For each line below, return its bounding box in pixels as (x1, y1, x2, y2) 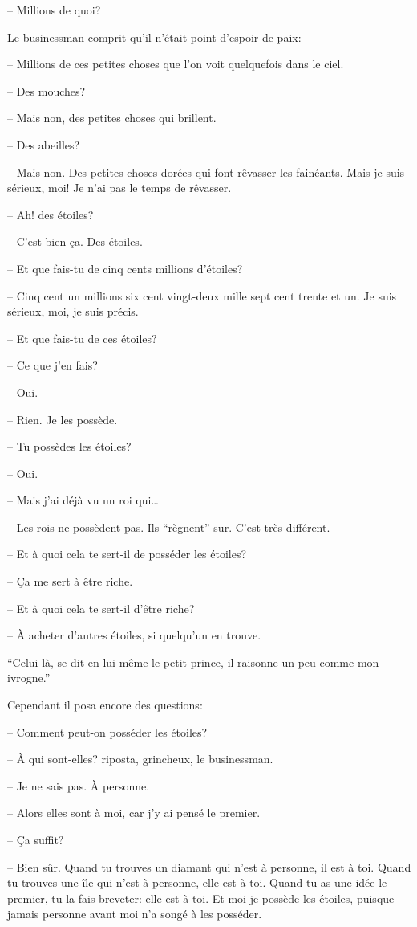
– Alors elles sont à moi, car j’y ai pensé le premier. (7, 804, 261, 821)
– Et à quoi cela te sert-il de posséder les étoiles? (7, 545, 247, 562)
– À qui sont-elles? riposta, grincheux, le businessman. (7, 750, 273, 767)
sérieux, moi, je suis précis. (7, 303, 139, 320)
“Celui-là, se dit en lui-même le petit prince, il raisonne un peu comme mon (7, 653, 379, 670)
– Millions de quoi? (7, 2, 101, 18)
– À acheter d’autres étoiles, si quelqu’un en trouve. (7, 627, 261, 643)
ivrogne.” (7, 669, 51, 686)
